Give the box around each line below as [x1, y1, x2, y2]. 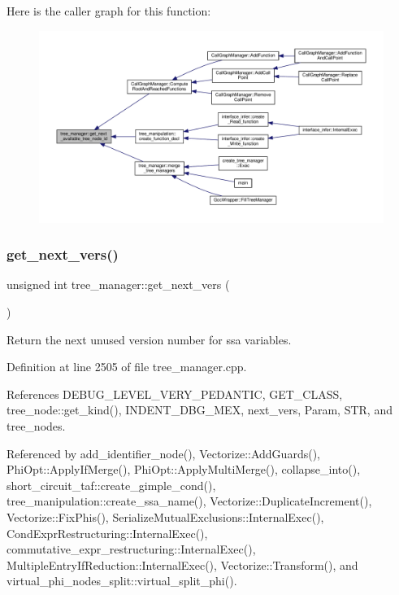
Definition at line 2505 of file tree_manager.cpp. [7, 358, 247, 375]
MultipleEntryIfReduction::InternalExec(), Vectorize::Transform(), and [7, 556, 358, 573]
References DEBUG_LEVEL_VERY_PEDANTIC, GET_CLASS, [7, 385, 343, 402]
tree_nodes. [7, 417, 66, 434]
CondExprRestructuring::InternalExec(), [7, 524, 208, 541]
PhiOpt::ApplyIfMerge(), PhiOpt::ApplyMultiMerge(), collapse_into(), [7, 461, 361, 478]
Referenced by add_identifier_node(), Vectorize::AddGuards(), [7, 444, 320, 462]
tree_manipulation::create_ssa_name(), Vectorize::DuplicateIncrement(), [7, 492, 372, 510]
